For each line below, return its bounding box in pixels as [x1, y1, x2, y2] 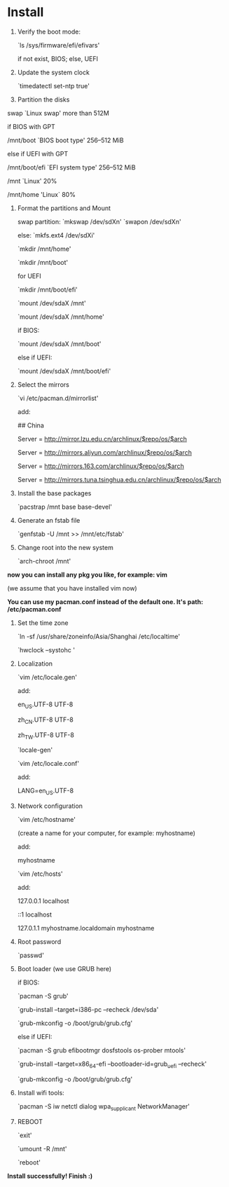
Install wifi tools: [17, 1088, 64, 1097]
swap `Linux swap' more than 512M [7, 109, 110, 117]
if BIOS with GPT [7, 122, 56, 130]
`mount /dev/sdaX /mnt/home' [17, 313, 105, 321]
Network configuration [17, 802, 83, 810]
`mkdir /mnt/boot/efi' [17, 285, 78, 294]
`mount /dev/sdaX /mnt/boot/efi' [17, 366, 111, 375]
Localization [17, 659, 53, 668]
